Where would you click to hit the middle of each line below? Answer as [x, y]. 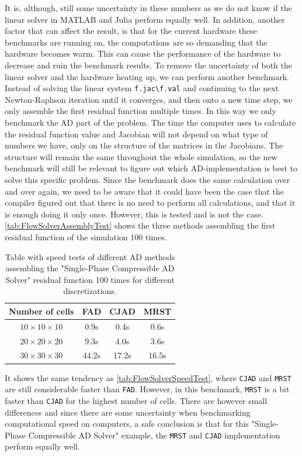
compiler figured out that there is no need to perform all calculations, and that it [150, 203]
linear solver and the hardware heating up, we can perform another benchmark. [147, 76]
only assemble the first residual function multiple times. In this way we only [140, 111]
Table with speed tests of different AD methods [90, 256]
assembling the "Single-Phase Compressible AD [90, 268]
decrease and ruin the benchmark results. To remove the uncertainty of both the [149, 65]
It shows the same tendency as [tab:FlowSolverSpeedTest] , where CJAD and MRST [148, 377]
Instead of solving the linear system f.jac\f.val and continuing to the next [142, 88]
